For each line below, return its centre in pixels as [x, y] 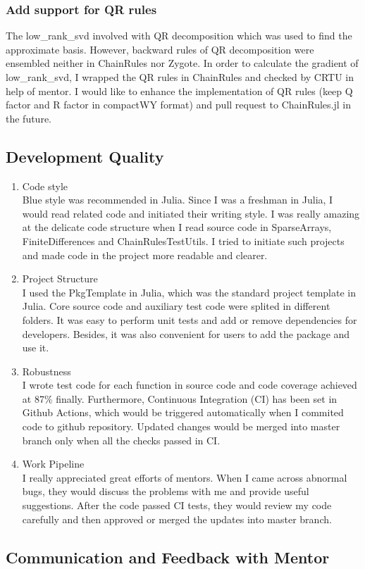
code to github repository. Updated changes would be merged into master [181, 426]
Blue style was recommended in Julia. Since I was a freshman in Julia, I [178, 200]
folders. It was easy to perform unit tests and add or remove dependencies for [190, 319]
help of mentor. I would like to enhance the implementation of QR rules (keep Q [179, 90]
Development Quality [85, 156]
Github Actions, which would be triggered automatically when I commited [183, 412]
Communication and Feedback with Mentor [168, 557]
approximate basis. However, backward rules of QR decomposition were [160, 49]
